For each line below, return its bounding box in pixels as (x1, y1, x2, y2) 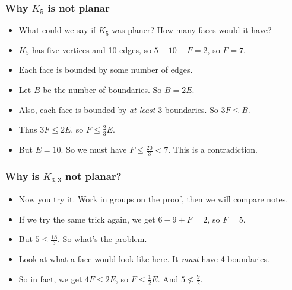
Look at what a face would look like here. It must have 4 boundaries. (18, 253, 269, 265)
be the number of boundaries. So (43, 83, 162, 95)
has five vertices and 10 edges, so (32, 43, 152, 56)
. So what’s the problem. (58, 233, 147, 245)
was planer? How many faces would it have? (112, 24, 272, 36)
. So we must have (61, 143, 127, 156)
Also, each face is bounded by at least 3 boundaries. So (18, 103, 218, 115)
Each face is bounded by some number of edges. (18, 63, 193, 76)
